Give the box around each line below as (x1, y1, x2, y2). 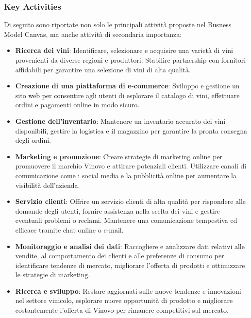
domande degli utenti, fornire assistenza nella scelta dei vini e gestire (15, 205, 220, 216)
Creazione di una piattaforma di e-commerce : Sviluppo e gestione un (15, 81, 240, 91)
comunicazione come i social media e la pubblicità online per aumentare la (15, 170, 236, 180)
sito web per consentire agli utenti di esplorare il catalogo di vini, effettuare (15, 90, 240, 100)
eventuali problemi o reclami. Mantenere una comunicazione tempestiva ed (15, 215, 237, 225)
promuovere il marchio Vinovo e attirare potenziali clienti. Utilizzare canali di (15, 161, 247, 171)
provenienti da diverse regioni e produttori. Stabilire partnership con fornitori (15, 55, 246, 65)
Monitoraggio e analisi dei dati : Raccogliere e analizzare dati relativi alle (15, 241, 245, 251)
